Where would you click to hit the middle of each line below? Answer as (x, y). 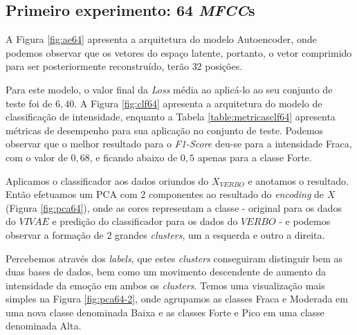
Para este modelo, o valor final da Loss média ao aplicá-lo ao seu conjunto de (169, 89)
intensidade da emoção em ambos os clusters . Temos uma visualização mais (165, 285)
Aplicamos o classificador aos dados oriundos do (107, 180)
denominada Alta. (44, 326)
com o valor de (37, 157)
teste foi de (29, 103)
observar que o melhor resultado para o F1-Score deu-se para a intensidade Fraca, (179, 144)
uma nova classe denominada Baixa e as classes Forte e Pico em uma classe (165, 312)
